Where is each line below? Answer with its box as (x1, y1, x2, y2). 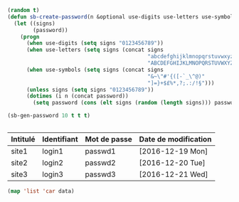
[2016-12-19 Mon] (139, 147, 208, 156)
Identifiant (42, 134, 78, 144)
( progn (20, 33, 40, 41)
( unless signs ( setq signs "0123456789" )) (26, 86, 154, 93)
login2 (42, 158, 64, 167)
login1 (42, 147, 64, 156)
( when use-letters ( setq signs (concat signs (26, 46, 164, 53)
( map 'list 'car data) (7, 188, 75, 195)
